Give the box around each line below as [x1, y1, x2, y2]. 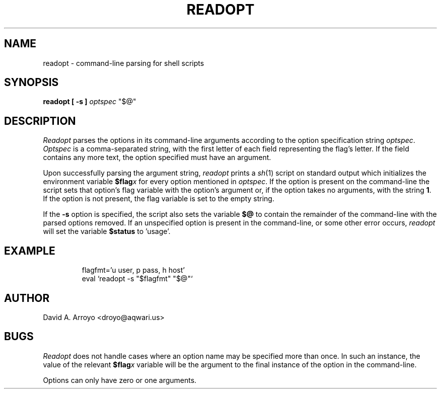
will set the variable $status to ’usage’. [43, 227, 171, 236]
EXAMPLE [4, 244, 55, 257]
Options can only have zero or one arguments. [43, 375, 197, 384]
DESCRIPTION [4, 114, 76, 127]
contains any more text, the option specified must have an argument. [43, 153, 271, 162]
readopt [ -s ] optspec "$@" [43, 97, 136, 106]
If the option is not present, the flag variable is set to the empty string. [43, 194, 274, 203]
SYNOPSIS [4, 76, 59, 89]
